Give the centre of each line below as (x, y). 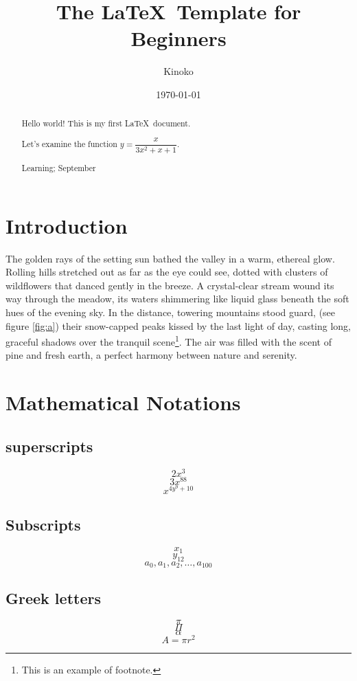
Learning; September (59, 167)
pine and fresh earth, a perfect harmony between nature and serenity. (151, 355)
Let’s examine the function (69, 143)
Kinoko (178, 71)
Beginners (178, 38)
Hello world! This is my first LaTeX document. (106, 123)
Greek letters (53, 598)
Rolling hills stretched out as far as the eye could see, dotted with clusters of (167, 272)
